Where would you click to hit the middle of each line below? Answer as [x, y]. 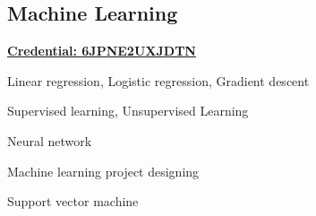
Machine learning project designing [103, 171]
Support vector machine [73, 201]
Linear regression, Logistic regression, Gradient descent [158, 80]
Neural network [50, 140]
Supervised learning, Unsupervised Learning [128, 111]
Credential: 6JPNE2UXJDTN [102, 51]
